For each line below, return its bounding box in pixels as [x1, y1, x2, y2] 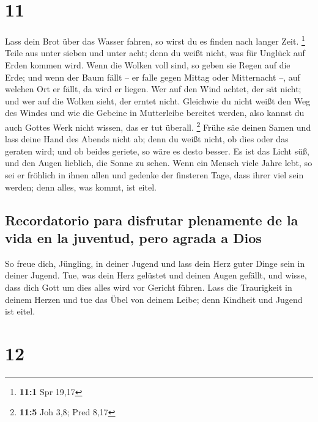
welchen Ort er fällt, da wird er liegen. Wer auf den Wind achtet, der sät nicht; [5, 82, 301, 95]
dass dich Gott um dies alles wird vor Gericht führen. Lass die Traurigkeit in [5, 280, 292, 293]
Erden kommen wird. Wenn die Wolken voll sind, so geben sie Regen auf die [5, 58, 290, 71]
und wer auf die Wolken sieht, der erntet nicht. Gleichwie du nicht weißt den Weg [5, 94, 311, 107]
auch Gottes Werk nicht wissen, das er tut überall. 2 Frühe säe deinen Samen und [5, 118, 311, 133]
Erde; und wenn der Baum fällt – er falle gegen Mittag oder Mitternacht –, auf [5, 70, 300, 83]
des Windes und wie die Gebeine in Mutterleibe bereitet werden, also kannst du [5, 106, 305, 119]
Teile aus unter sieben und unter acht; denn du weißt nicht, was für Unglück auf [5, 46, 305, 59]
